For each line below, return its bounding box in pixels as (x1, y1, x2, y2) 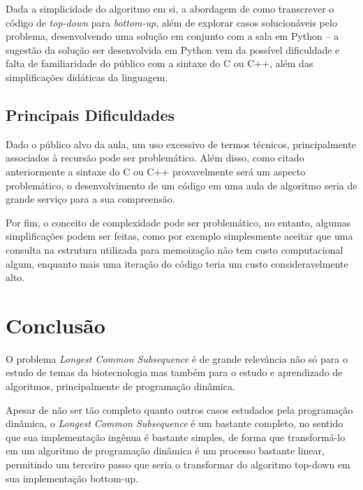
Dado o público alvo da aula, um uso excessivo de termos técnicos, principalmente (6, 136, 356, 151)
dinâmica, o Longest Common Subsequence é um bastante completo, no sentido (6, 416, 343, 431)
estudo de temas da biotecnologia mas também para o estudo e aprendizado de (6, 365, 343, 380)
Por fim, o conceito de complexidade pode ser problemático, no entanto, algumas (6, 215, 351, 229)
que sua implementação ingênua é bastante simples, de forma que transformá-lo (6, 429, 346, 444)
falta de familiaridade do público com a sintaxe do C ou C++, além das (6, 56, 313, 71)
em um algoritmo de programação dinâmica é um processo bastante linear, (6, 443, 325, 458)
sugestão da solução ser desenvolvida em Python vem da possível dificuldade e (6, 42, 340, 57)
